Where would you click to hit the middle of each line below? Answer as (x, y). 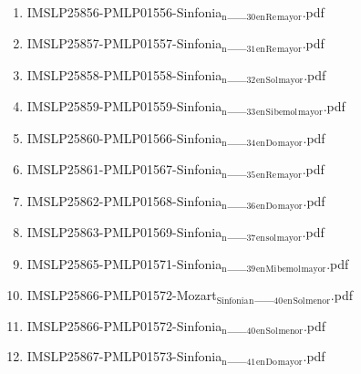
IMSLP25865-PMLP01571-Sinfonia (124, 263)
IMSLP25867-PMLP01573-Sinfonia (124, 356)
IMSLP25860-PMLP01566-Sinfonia (124, 137)
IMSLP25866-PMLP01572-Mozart (122, 295)
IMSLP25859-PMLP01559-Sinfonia (124, 106)
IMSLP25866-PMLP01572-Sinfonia (124, 325)
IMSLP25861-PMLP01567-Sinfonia (124, 169)
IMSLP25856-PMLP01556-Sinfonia (124, 12)
